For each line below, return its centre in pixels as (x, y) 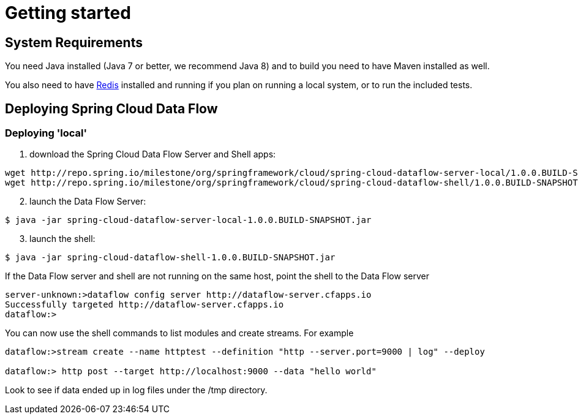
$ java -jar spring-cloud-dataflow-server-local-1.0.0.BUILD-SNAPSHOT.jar (188, 220)
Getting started (68, 13)
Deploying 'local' (46, 133)
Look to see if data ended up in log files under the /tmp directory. (136, 390)
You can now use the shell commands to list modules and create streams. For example (179, 333)
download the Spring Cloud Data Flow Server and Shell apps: (153, 154)
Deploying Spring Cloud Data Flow (111, 108)
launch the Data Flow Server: (88, 202)
